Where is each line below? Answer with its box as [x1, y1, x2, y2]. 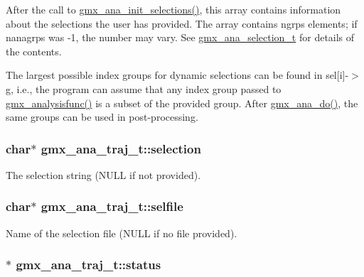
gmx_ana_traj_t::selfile [41, 197, 183, 215]
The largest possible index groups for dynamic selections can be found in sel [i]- [6, 67, 349, 82]
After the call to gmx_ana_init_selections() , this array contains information [6, 2, 341, 16]
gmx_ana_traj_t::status [16, 256, 161, 273]
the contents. [6, 43, 62, 58]
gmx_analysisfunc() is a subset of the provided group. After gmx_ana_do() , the [6, 95, 358, 110]
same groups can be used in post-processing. [6, 109, 198, 124]
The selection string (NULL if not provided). [6, 167, 201, 182]
